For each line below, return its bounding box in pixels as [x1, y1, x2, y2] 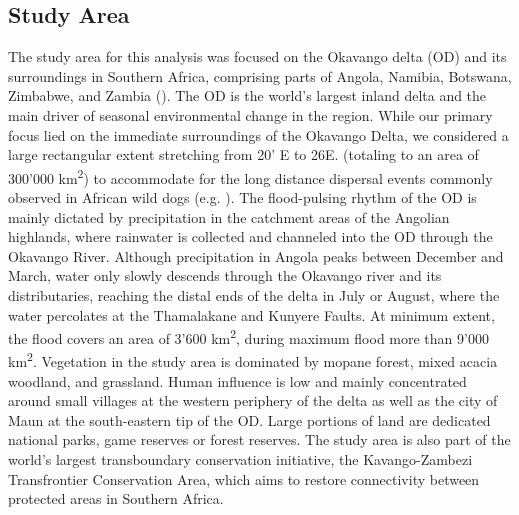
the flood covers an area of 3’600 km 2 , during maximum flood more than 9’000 [8, 325, 489, 348]
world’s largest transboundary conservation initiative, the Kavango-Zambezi [8, 449, 473, 470]
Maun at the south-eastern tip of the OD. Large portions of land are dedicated [8, 409, 491, 430]
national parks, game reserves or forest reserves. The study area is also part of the [8, 429, 511, 450]
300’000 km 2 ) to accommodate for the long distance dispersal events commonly [8, 164, 493, 188]
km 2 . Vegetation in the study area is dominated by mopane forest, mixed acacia [8, 348, 498, 372]
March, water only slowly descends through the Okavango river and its [8, 265, 442, 286]
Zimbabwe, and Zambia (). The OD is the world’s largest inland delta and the [8, 85, 487, 106]
